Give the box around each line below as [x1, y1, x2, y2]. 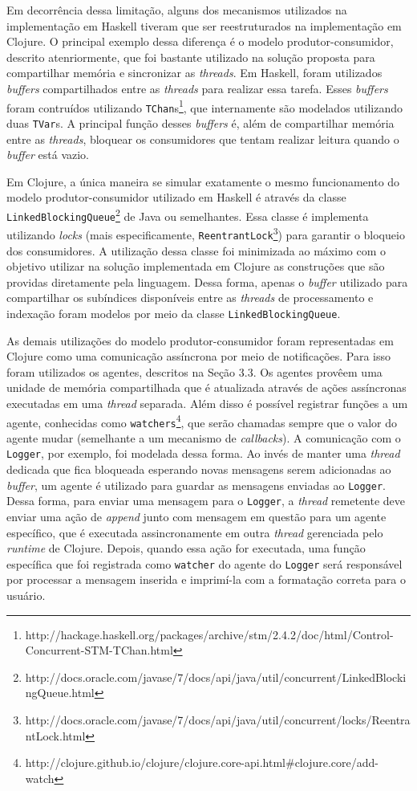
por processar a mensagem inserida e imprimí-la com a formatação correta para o [6, 571, 406, 588]
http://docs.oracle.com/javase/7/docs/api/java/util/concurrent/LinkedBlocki [25, 668, 407, 685]
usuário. [6, 587, 46, 604]
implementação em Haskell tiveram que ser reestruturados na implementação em [6, 17, 402, 34]
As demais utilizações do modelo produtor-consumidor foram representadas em [6, 332, 394, 349]
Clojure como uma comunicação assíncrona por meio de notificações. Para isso [6, 348, 391, 365]
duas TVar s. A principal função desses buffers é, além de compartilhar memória [6, 114, 395, 131]
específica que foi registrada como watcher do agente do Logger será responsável [6, 555, 403, 572]
